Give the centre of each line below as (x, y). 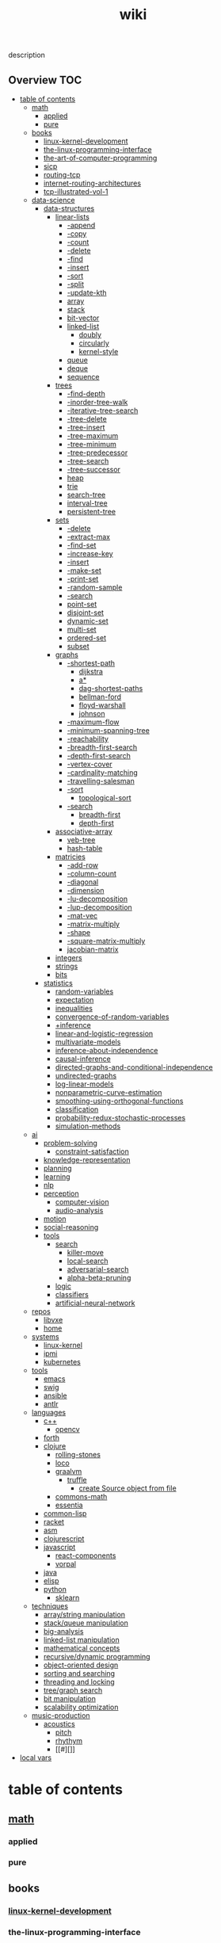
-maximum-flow (93, 722)
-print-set (83, 579)
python (55, 1589)
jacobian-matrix (93, 949)
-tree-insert (86, 427)
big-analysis (63, 1631)
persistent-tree (91, 512)
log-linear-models (84, 1084)
